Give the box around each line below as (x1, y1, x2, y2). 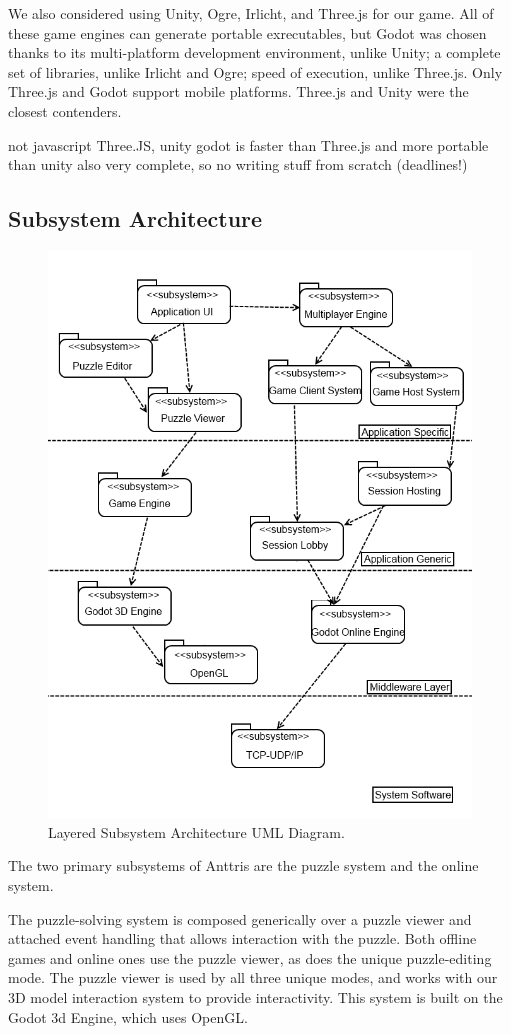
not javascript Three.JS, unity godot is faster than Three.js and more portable (8, 134, 489, 155)
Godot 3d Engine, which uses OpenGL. (8, 1006, 248, 1027)
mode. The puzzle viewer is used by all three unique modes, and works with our (8, 967, 498, 988)
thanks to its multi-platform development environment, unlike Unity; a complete (8, 42, 501, 63)
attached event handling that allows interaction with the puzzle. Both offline (8, 928, 477, 949)
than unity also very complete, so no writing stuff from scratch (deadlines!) (8, 154, 468, 175)
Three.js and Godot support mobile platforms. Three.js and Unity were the (8, 81, 469, 102)
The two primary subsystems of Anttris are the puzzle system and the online (8, 855, 479, 876)
